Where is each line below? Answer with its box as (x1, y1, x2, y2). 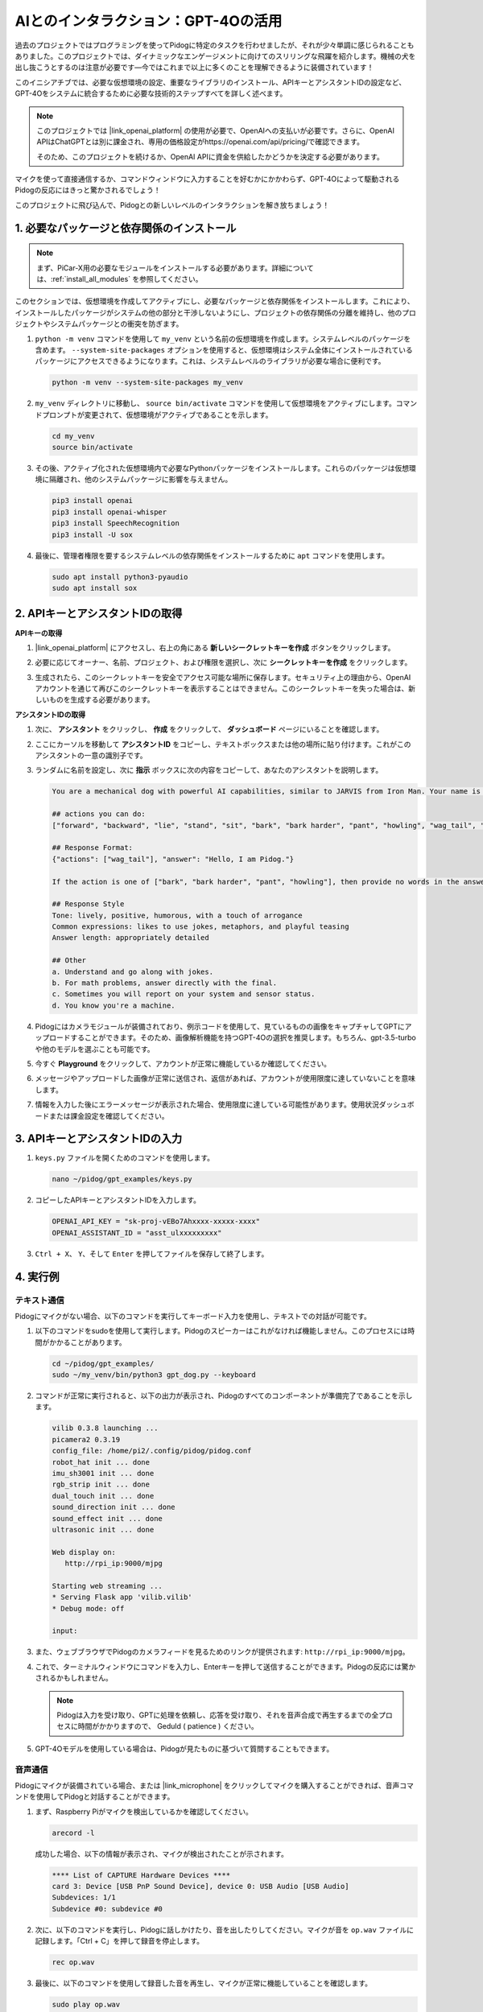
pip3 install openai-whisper (52, 507, 167, 517)
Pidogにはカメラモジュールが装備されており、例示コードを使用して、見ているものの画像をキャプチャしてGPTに (35, 1021, 406, 1031)
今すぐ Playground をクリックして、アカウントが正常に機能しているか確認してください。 (35, 1058, 332, 1068)
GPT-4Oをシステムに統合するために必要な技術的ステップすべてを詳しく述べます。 (14, 89, 287, 98)
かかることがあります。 (48, 1337, 126, 1347)
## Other (52, 956, 87, 965)
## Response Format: (52, 843, 133, 852)
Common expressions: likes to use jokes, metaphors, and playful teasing (52, 922, 349, 931)
